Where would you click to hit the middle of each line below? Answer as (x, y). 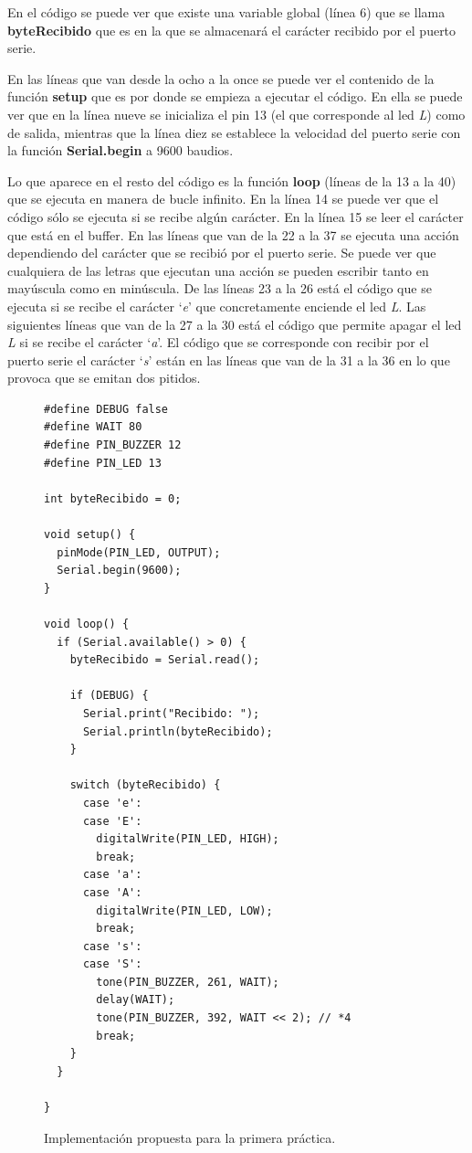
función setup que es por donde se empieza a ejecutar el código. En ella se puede (235, 96)
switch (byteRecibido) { (145, 785)
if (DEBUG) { (109, 696)
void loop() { (87, 624)
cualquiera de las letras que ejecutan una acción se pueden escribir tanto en (218, 270)
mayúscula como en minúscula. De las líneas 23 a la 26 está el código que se (220, 288)
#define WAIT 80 (93, 427)
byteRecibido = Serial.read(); (165, 660)
